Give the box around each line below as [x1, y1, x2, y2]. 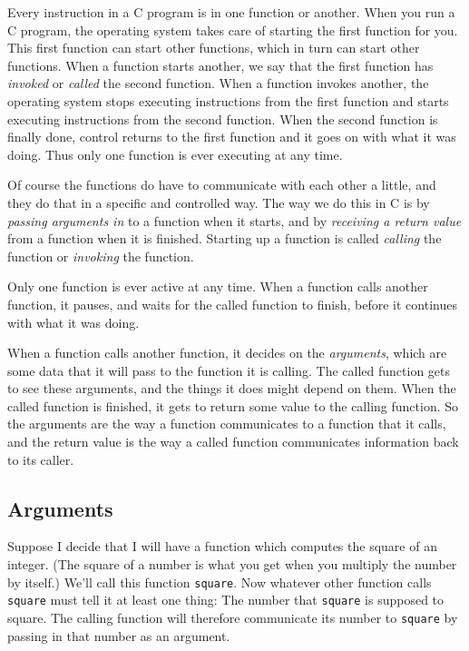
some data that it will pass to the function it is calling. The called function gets [7, 360, 451, 380]
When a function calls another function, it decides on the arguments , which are [7, 343, 447, 362]
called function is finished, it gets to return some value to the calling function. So [7, 396, 459, 415]
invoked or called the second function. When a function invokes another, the [7, 74, 429, 93]
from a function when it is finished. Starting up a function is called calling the [7, 229, 442, 248]
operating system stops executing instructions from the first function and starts [7, 91, 449, 110]
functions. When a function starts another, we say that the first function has [7, 55, 434, 74]
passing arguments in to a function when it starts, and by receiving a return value [7, 211, 462, 230]
